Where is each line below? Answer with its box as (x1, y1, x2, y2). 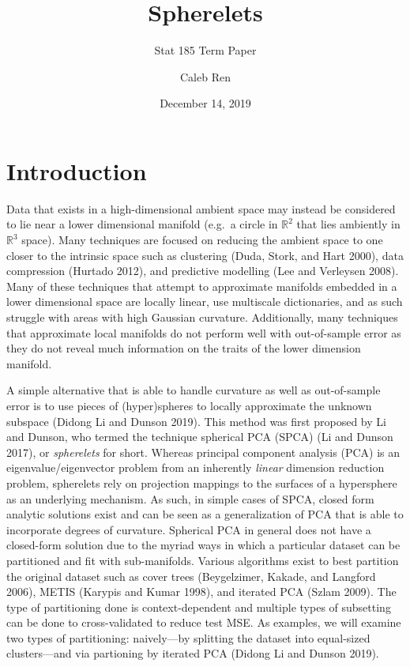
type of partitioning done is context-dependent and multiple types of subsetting (6, 598, 391, 615)
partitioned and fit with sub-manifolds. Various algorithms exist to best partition (6, 552, 399, 568)
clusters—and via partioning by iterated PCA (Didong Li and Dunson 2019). (6, 645, 379, 661)
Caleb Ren (180, 68, 231, 85)
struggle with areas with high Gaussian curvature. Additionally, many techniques (6, 309, 398, 325)
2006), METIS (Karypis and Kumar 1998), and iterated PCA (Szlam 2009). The (6, 583, 397, 600)
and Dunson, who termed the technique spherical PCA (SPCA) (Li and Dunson (6, 428, 393, 445)
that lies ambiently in (296, 216, 401, 232)
